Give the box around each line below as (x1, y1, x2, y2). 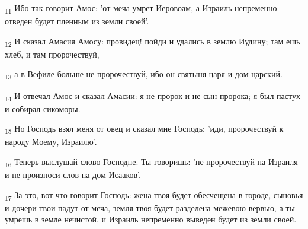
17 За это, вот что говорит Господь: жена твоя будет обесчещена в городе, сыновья (5, 188, 303, 202)
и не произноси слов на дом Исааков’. (5, 168, 141, 181)
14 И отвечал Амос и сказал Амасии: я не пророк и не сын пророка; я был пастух (5, 89, 300, 103)
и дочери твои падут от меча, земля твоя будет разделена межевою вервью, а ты (5, 201, 295, 214)
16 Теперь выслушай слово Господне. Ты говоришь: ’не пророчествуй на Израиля (5, 155, 298, 169)
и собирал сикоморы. (5, 102, 81, 114)
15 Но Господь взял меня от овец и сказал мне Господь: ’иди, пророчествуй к (5, 122, 284, 136)
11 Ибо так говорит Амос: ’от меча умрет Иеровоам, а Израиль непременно (5, 2, 277, 15)
